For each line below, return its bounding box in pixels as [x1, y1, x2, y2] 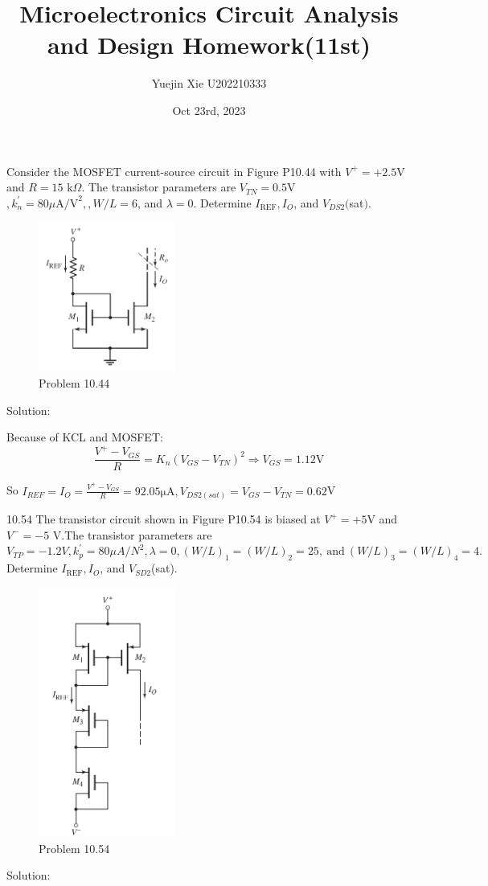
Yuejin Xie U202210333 [151, 75, 267, 92]
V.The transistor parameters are [52, 526, 212, 543]
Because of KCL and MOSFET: [6, 429, 163, 445]
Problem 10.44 [39, 374, 110, 391]
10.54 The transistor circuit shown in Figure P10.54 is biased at [6, 511, 321, 527]
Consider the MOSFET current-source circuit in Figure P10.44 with [6, 162, 342, 179]
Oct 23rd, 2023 [172, 101, 246, 118]
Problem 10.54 [39, 839, 110, 856]
